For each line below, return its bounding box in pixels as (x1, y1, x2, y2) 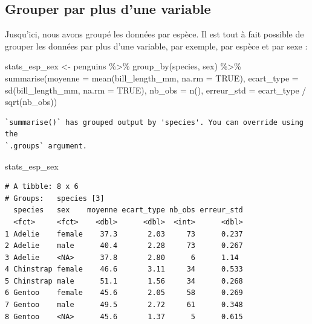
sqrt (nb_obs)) (5, 95, 57, 108)
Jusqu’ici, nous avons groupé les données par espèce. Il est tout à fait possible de (5, 28, 304, 40)
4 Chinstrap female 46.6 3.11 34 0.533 (5, 265, 243, 274)
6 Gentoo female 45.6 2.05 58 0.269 (5, 288, 243, 297)
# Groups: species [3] (5, 194, 105, 203)
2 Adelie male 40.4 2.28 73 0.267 (5, 241, 243, 250)
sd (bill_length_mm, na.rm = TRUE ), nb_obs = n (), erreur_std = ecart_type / (5, 83, 307, 96)
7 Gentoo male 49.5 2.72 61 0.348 (5, 300, 243, 310)
